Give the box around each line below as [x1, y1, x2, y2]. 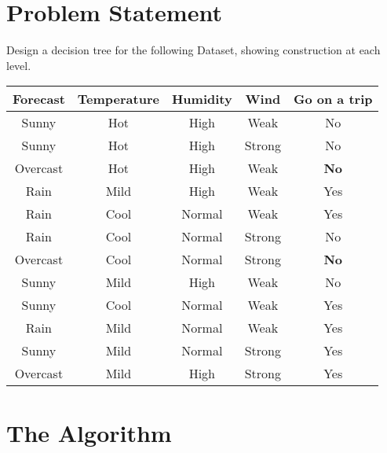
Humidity [171, 90, 232, 109]
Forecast [13, 90, 65, 109]
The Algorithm [6, 416, 172, 448]
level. [6, 57, 31, 73]
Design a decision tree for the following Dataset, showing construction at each [6, 42, 381, 58]
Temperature [77, 90, 159, 109]
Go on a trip [293, 90, 373, 109]
